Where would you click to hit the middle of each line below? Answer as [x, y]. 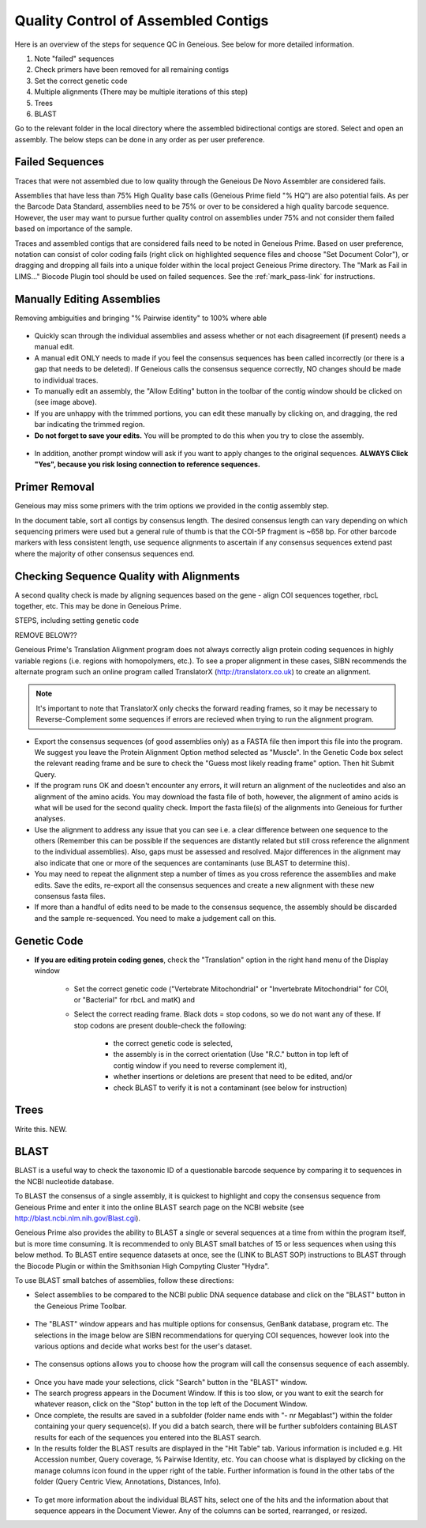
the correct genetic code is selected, [173, 1043]
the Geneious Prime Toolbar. [80, 1306]
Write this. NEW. [41, 1129]
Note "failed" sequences [74, 58]
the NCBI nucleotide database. [64, 1181]
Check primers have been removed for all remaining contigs [132, 70]
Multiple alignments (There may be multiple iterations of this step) [141, 92]
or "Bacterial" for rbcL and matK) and [135, 999]
